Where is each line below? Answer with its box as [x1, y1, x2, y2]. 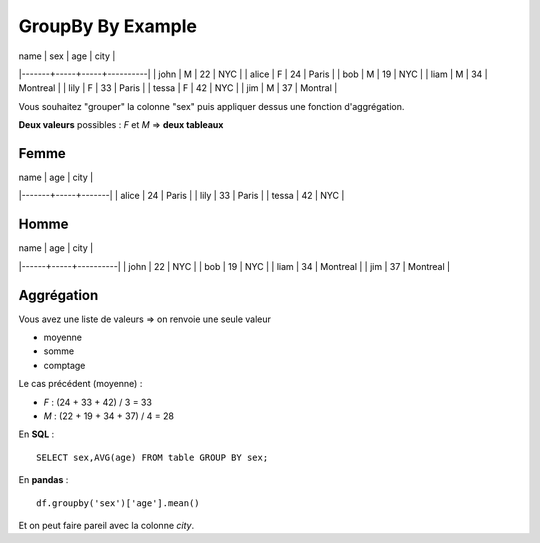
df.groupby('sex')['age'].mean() [36, 497, 200, 509]
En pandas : [18, 474, 69, 486]
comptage [43, 359, 86, 371]
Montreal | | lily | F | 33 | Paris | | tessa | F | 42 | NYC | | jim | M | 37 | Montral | [18, 82, 338, 94]
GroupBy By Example [18, 15, 197, 37]
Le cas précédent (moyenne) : [18, 378, 143, 390]
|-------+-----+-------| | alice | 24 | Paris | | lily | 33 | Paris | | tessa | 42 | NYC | [18, 190, 345, 202]
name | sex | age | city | [18, 50, 116, 62]
